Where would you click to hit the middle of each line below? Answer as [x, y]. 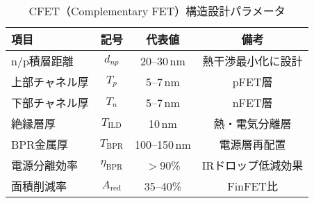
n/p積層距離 [42, 61]
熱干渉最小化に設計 [253, 61]
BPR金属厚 [40, 144]
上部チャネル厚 [50, 82]
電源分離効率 [45, 165]
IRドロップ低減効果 [253, 165]
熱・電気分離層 [253, 123]
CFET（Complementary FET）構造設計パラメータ [157, 11]
